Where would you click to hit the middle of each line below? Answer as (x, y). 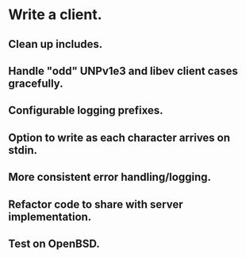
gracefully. (36, 83)
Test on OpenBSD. (54, 243)
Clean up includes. (56, 44)
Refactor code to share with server (96, 204)
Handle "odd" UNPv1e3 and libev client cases (123, 70)
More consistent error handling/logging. (110, 177)
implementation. (50, 217)
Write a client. (55, 15)
